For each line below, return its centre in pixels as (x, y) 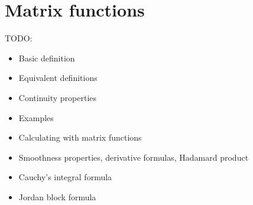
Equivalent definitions (58, 78)
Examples (36, 117)
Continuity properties (58, 97)
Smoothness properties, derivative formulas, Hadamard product (134, 157)
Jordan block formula (57, 196)
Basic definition (47, 58)
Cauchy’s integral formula (65, 177)
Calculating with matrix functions (80, 137)
